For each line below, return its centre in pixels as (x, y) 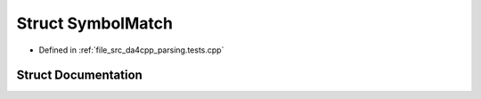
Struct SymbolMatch (95, 23)
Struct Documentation (79, 75)
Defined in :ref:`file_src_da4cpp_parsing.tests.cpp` (131, 50)
